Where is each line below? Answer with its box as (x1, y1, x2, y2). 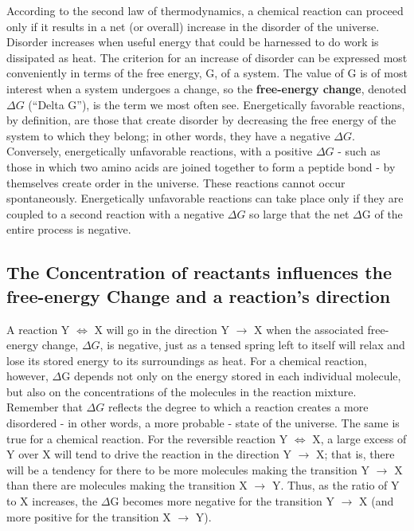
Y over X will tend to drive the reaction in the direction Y (6, 446, 291, 462)
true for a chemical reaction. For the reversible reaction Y (6, 430, 288, 446)
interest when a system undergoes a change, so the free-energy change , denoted (6, 80, 407, 96)
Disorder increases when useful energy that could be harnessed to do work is (6, 33, 379, 50)
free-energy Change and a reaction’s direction (6, 283, 391, 308)
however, (6, 368, 49, 384)
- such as (338, 143, 381, 159)
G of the (361, 205, 403, 222)
